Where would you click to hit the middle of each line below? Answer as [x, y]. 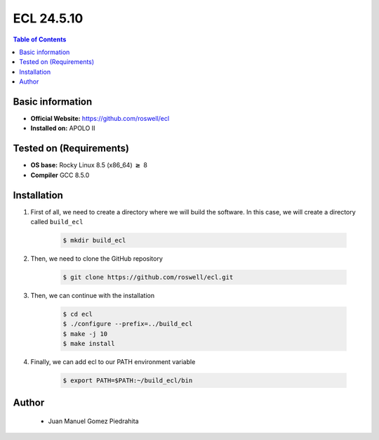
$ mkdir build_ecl [94, 240]
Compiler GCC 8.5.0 [60, 175]
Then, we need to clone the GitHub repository [97, 258]
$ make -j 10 [85, 334]
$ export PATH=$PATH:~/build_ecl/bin [128, 381]
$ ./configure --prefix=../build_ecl [128, 324]
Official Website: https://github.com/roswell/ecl [100, 119]
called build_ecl [57, 222]
